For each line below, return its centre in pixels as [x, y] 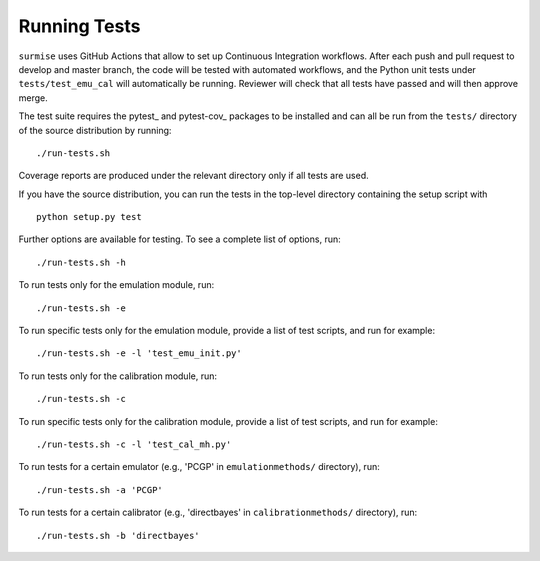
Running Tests [79, 26]
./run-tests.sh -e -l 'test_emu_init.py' [139, 353]
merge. [33, 97]
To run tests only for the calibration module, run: [118, 376]
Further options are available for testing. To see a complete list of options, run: [179, 239]
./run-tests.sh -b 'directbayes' [118, 535]
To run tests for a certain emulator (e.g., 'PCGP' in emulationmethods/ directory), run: [199, 467]
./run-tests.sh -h [81, 262]
